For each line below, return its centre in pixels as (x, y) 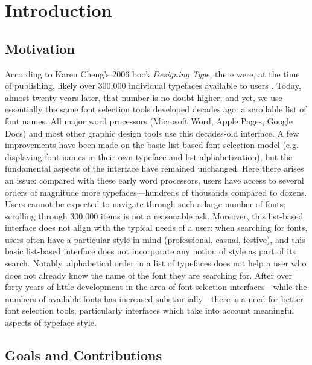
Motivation (40, 48)
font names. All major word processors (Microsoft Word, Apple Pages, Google (149, 121)
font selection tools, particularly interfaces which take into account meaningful (150, 310)
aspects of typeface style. (51, 322)
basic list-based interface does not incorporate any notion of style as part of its (151, 251)
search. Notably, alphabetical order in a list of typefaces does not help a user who (156, 263)
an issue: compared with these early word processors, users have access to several (154, 180)
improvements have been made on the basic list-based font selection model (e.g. (152, 145)
